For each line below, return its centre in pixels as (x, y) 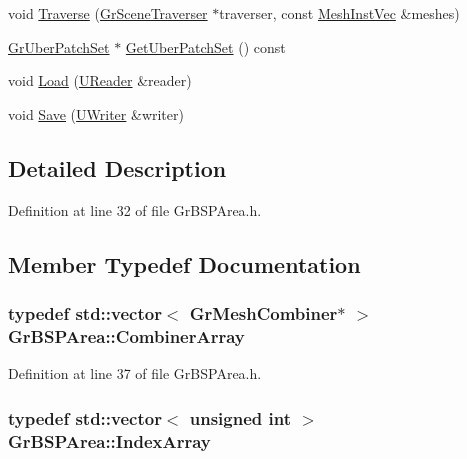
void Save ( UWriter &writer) (96, 113)
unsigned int (240, 417)
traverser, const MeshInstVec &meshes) (339, 13)
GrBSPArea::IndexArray (109, 440)
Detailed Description (117, 167)
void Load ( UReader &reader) (100, 80)
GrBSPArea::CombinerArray (126, 335)
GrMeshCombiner (263, 312)
